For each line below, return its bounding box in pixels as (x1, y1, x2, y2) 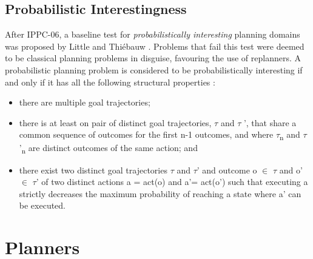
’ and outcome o (197, 163, 257, 176)
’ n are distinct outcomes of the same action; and (19, 141, 198, 156)
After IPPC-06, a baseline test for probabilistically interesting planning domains (5, 28, 300, 41)
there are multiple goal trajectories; (19, 96, 150, 109)
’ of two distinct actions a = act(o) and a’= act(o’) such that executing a (36, 175, 308, 188)
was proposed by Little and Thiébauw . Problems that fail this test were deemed (5, 39, 305, 52)
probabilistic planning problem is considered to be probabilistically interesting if (5, 63, 303, 76)
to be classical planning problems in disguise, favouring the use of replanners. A (5, 52, 301, 64)
